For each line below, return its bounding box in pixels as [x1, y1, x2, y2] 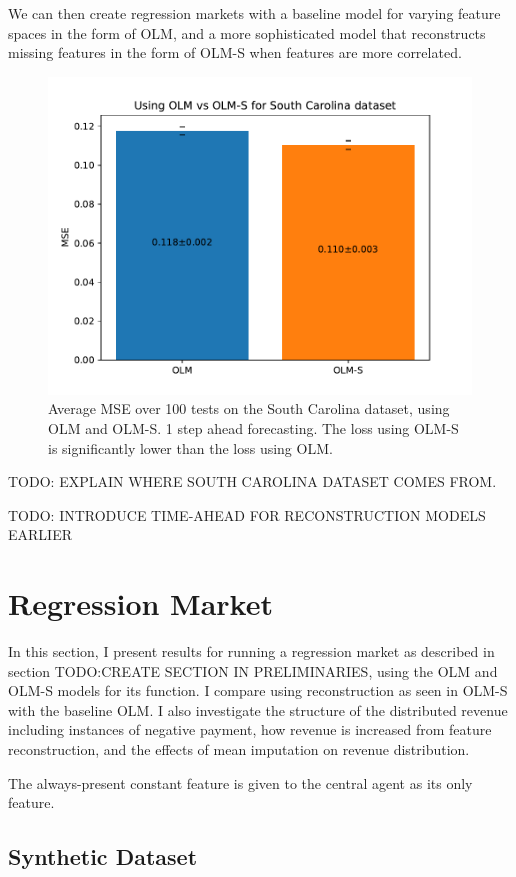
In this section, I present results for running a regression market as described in [8, 641, 495, 662]
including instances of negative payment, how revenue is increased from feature [8, 719, 492, 740]
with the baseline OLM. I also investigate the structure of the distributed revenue [8, 699, 508, 720]
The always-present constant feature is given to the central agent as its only [8, 772, 473, 793]
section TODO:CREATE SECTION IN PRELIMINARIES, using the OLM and [8, 660, 498, 681]
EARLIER [8, 524, 72, 545]
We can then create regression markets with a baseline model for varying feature [8, 3, 501, 23]
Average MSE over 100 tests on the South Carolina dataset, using [48, 398, 450, 419]
